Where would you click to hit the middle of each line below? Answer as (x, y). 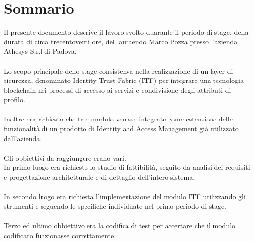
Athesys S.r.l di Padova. (40, 51)
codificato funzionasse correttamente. (60, 235)
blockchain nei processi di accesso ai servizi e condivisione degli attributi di (118, 90)
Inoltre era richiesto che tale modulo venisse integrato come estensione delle (118, 119)
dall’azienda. (23, 138)
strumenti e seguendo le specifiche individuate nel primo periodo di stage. (115, 206)
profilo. (15, 100)
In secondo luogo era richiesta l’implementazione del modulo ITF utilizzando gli (125, 196)
